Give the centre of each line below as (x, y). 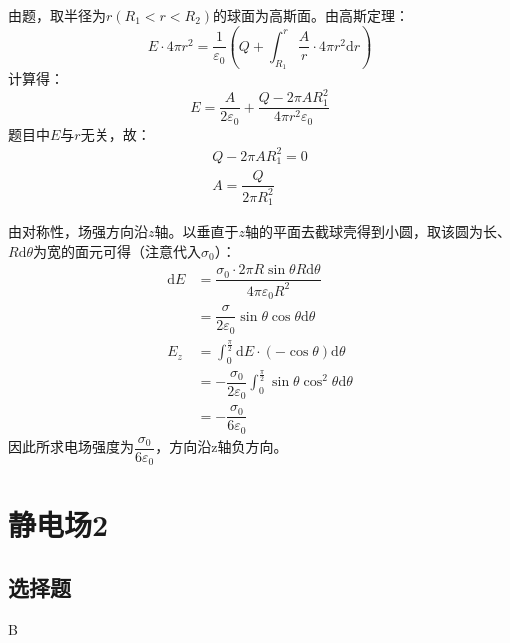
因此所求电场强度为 (71, 446)
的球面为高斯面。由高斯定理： (311, 15)
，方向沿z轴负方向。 (221, 446)
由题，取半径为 (57, 15)
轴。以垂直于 (196, 231)
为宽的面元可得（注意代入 (117, 250)
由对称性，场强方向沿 (78, 231)
